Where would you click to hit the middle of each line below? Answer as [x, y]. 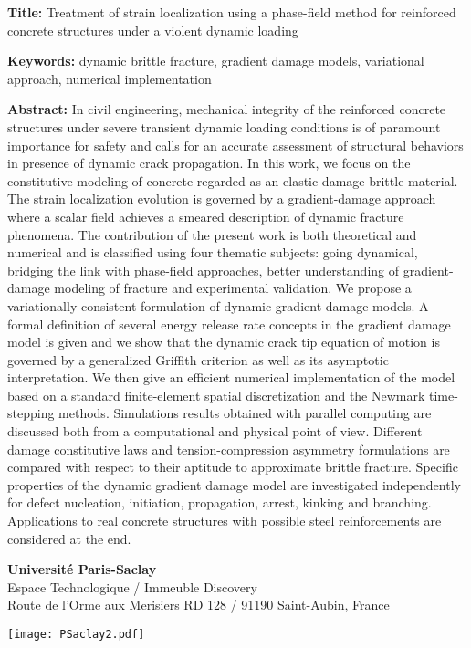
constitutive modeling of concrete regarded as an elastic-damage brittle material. [233, 180]
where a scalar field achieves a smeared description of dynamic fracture [206, 216]
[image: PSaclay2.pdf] [76, 634]
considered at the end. [69, 538]
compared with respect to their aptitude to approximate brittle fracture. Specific [233, 467]
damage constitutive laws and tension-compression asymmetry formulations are [229, 449]
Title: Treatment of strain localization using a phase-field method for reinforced [232, 12]
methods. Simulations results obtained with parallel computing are [245, 413]
